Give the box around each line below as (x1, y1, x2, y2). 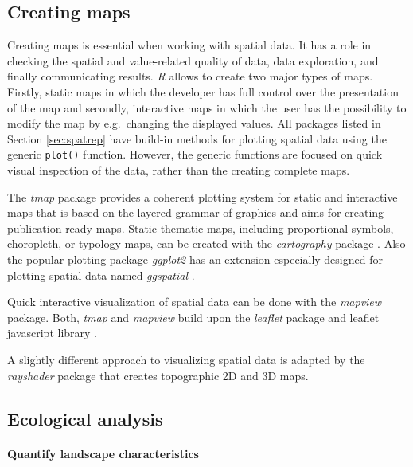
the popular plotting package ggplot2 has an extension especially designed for (7, 250, 383, 267)
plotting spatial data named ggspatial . (7, 266, 195, 283)
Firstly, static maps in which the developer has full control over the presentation (7, 83, 399, 100)
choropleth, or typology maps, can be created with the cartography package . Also (7, 235, 406, 252)
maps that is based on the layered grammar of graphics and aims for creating (7, 204, 384, 221)
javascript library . (7, 324, 98, 341)
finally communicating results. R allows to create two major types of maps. (7, 68, 373, 84)
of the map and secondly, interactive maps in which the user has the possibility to (7, 99, 407, 116)
